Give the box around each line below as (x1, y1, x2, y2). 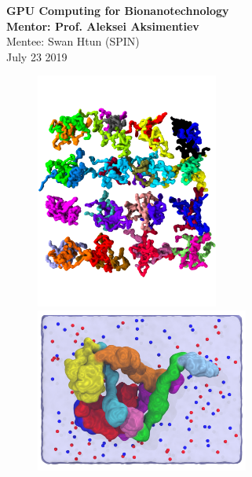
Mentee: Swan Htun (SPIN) (6, 33, 140, 50)
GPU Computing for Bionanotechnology (6, 2, 229, 18)
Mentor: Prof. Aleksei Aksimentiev (6, 17, 199, 34)
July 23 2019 (6, 48, 68, 64)
